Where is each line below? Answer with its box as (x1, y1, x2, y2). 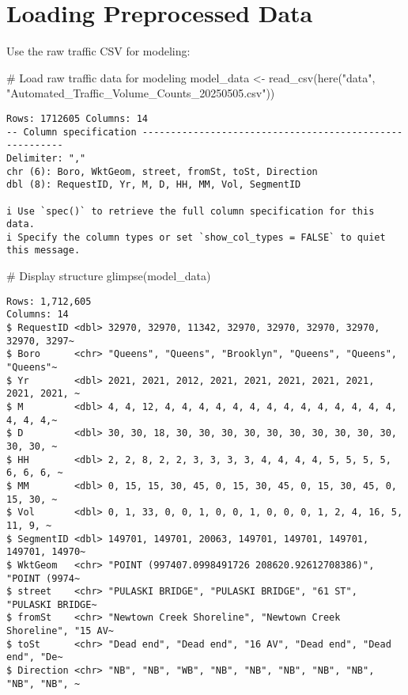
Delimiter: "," (6, 152, 86, 164)
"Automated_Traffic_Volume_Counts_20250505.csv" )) (6, 85, 275, 101)
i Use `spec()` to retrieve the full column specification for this (6, 205, 375, 217)
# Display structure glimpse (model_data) (6, 268, 211, 284)
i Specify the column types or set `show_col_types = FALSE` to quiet (6, 231, 386, 243)
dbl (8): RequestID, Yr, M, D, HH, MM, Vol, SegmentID (6, 179, 301, 191)
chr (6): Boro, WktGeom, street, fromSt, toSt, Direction (6, 165, 318, 177)
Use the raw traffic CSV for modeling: (6, 43, 191, 59)
